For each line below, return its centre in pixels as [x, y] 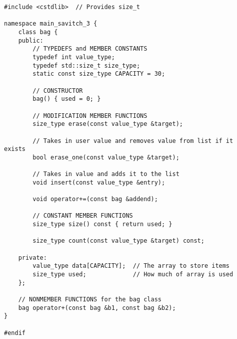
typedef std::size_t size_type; [86, 65]
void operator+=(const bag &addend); [95, 199]
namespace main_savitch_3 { [51, 24]
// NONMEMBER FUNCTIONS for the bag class [90, 299]
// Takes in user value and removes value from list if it [133, 141]
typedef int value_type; [74, 57]
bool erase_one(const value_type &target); [106, 157]
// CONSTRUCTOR [58, 91]
